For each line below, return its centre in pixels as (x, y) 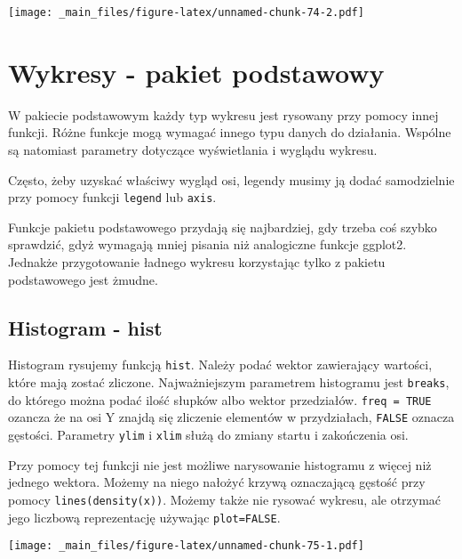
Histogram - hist (85, 327)
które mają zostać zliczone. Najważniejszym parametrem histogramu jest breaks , (229, 382)
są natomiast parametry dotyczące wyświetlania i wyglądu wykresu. (193, 149)
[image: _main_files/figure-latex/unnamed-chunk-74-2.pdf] (186, 12)
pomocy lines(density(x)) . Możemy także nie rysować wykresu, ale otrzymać (225, 499)
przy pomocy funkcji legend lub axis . (112, 197)
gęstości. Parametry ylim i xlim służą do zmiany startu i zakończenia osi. (208, 435)
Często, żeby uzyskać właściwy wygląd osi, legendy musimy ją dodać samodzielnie (231, 179)
